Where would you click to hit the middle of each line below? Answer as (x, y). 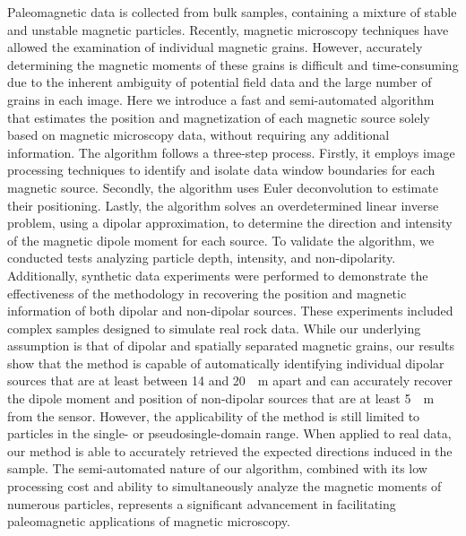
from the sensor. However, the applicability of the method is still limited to (214, 415)
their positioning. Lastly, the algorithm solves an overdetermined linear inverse (223, 205)
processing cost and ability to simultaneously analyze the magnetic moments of (224, 486)
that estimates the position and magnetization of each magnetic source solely (219, 117)
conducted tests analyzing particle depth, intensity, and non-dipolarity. (202, 258)
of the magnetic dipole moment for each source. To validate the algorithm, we (221, 240)
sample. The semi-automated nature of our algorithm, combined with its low (217, 468)
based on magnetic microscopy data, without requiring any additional (198, 135)
